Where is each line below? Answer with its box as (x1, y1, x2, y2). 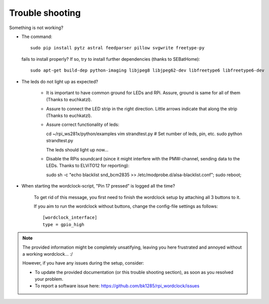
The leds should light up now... (46, 147, 109, 152)
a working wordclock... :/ (22, 251, 73, 257)
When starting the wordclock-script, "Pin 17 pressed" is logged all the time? (21, 183, 175, 189)
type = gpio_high (42, 222, 84, 227)
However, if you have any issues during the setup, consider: (22, 260, 144, 266)
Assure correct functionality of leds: (46, 121, 119, 128)
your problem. (35, 276, 64, 282)
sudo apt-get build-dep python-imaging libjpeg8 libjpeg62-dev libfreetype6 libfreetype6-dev (30, 68, 265, 74)
